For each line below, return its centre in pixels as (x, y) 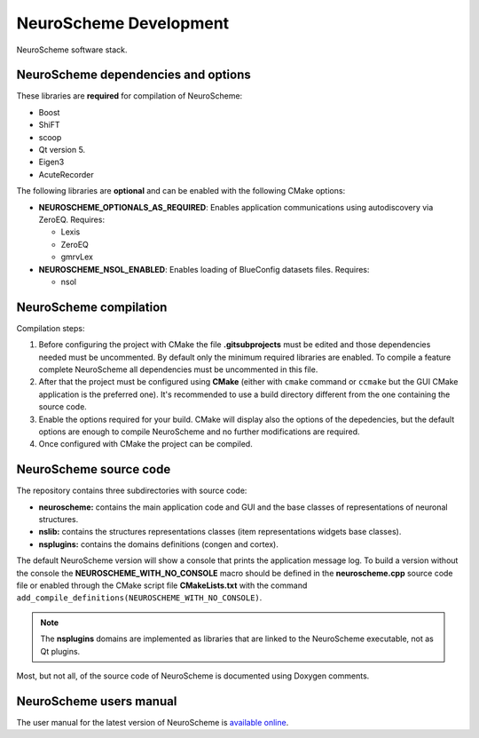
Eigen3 (51, 162)
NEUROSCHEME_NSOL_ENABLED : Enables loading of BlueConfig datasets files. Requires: (204, 269)
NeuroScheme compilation (92, 307)
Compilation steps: (51, 328)
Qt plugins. (60, 651)
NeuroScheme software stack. (72, 50)
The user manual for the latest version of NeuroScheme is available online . (153, 722)
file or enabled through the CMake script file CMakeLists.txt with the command (162, 585)
